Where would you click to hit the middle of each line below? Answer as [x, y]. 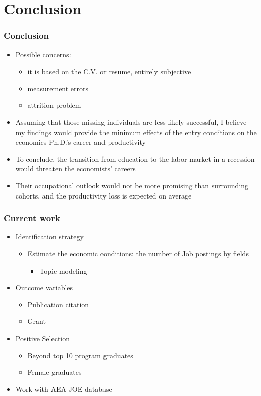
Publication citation [58, 304]
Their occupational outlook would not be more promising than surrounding [132, 185]
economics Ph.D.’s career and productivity [81, 142]
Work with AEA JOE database [64, 389]
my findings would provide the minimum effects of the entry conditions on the [136, 132]
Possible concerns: [43, 54]
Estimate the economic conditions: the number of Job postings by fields [138, 253]
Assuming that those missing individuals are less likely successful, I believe [131, 122]
